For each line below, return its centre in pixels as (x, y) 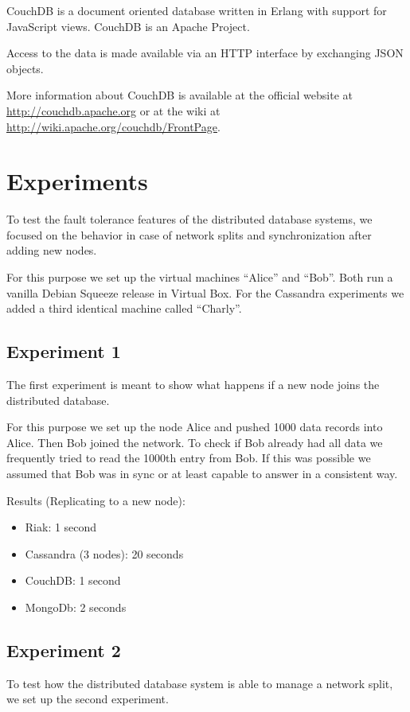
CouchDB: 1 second (73, 580)
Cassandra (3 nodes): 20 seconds (104, 553)
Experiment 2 (64, 650)
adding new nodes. (52, 250)
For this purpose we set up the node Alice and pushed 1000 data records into (195, 427)
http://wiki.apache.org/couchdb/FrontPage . (113, 126)
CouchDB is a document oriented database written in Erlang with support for (197, 10)
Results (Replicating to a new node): (96, 500)
